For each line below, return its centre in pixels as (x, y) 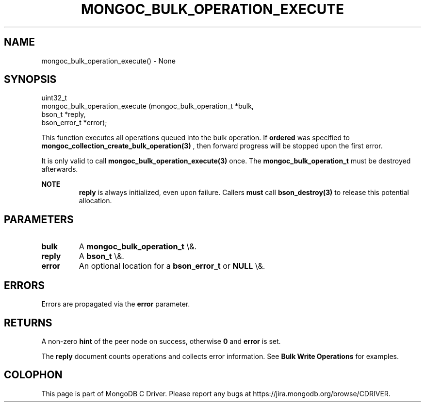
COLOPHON (33, 375)
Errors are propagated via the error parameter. (116, 304)
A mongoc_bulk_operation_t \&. (138, 247)
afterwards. (60, 169)
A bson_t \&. (101, 256)
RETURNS (28, 323)
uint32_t (54, 98)
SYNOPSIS (30, 80)
